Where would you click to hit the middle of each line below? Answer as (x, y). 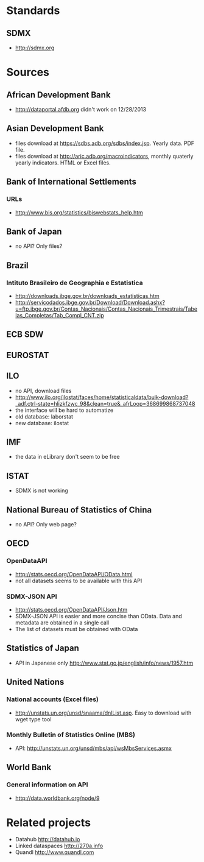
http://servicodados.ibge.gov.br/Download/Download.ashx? (90, 302)
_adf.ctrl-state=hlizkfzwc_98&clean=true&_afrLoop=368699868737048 (105, 403)
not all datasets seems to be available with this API (79, 581)
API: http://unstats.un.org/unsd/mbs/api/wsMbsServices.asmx (93, 748)
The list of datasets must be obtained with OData (76, 629)
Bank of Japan (34, 231)
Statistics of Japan (43, 648)
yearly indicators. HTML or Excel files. (63, 163)
